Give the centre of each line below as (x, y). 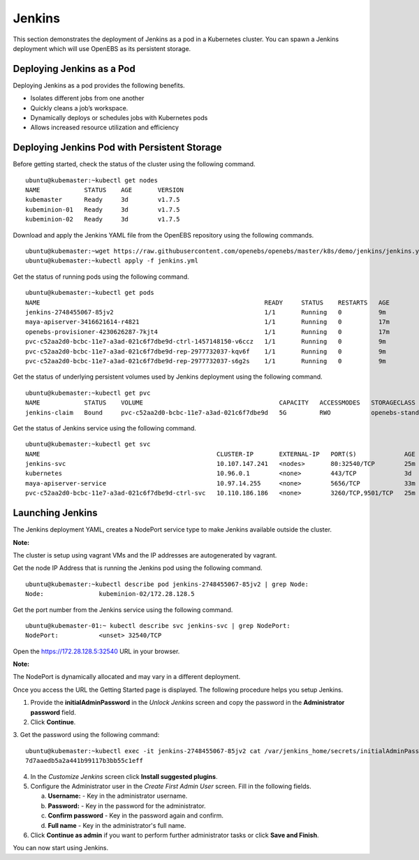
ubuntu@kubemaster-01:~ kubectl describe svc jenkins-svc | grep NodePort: (158, 626)
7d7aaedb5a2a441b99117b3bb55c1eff (84, 761)
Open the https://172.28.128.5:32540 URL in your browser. (96, 651)
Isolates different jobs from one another (87, 99)
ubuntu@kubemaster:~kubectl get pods (90, 293)
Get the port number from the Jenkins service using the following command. (123, 610)
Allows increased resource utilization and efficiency (105, 127)
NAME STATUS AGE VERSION (105, 190)
